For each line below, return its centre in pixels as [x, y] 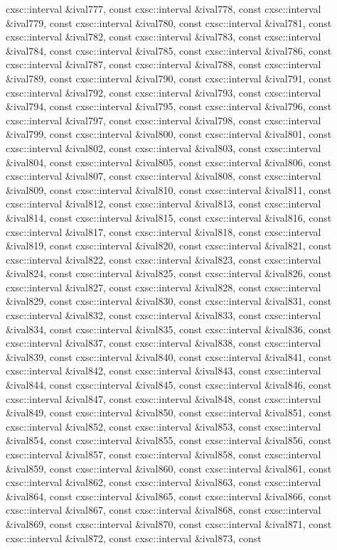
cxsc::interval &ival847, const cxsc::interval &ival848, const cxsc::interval [164, 398]
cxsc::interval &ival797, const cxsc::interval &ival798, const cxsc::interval [164, 120]
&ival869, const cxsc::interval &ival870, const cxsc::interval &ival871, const [169, 523]
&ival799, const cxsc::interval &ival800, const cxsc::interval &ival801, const [169, 134]
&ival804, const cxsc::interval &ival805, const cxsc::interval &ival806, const [169, 162]
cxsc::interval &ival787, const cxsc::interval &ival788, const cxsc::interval [164, 64]
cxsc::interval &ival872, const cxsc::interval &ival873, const [134, 538]
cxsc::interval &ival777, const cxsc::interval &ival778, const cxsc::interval [164, 9]
